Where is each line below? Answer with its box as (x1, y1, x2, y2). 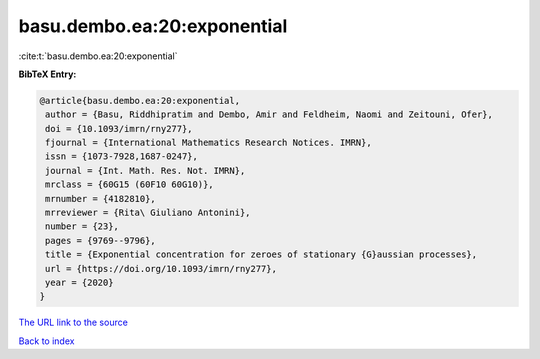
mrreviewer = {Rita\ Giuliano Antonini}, (45, 207, 251, 219)
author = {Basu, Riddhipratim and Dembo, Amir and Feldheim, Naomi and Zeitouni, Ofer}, (45, 109, 494, 120)
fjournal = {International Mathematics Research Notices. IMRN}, (45, 137, 372, 149)
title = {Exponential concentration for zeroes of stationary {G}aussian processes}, (45, 249, 478, 260)
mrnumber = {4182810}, (45, 193, 157, 204)
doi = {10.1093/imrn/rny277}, (45, 123, 194, 134)
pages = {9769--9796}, (45, 235, 157, 246)
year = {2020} (45, 277, 114, 288)
